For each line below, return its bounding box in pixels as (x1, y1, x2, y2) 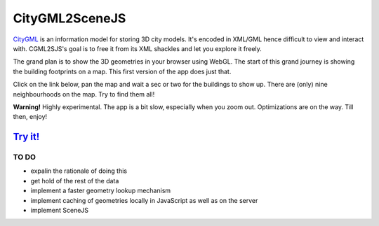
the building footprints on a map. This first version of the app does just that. (13, 67, 232, 76)
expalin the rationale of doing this (30, 167, 128, 175)
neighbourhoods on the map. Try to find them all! (13, 90, 155, 98)
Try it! (13, 131, 40, 143)
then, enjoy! (13, 113, 48, 121)
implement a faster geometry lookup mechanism (30, 186, 171, 195)
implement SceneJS (30, 206, 89, 214)
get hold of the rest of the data (30, 176, 119, 185)
